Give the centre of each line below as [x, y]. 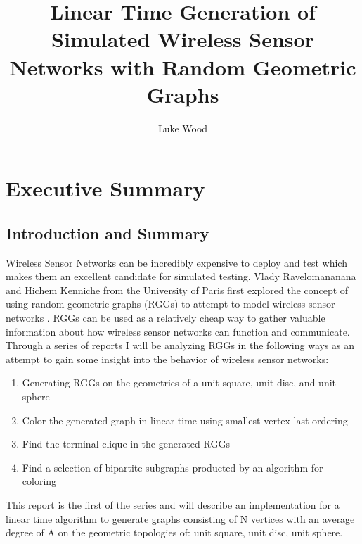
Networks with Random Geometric [183, 67]
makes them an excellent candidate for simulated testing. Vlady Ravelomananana [181, 276]
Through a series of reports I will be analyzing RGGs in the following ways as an [180, 345]
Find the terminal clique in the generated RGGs [126, 444]
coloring [39, 481]
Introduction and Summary [108, 233]
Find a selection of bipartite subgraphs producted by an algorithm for [173, 467]
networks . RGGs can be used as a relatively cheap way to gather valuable [166, 318]
